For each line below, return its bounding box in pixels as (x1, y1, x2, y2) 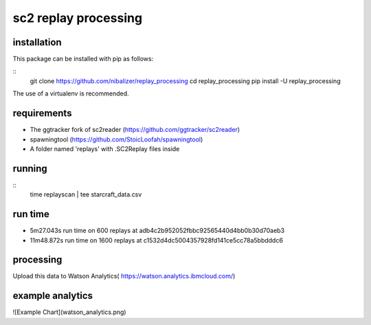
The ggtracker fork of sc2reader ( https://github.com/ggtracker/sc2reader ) (30, 126, 240, 134)
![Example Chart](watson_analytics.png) (12, 308, 126, 316)
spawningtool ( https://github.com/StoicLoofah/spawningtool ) (30, 135, 203, 144)
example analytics (12, 290, 93, 302)
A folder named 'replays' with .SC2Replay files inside (30, 144, 180, 153)
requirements (12, 107, 72, 120)
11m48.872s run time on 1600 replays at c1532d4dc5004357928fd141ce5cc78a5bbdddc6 (30, 236, 283, 244)
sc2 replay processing (12, 10, 143, 25)
